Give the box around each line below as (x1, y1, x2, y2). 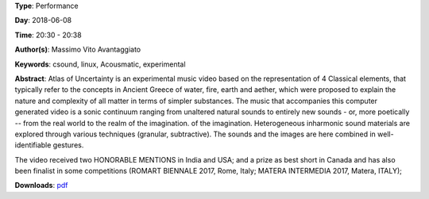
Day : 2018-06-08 (14, 16, 72, 25)
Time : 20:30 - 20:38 (14, 30, 83, 40)
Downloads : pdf (14, 181, 68, 190)
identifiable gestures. (14, 140, 84, 150)
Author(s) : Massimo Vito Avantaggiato (14, 44, 141, 55)
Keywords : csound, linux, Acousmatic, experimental (14, 59, 186, 69)
